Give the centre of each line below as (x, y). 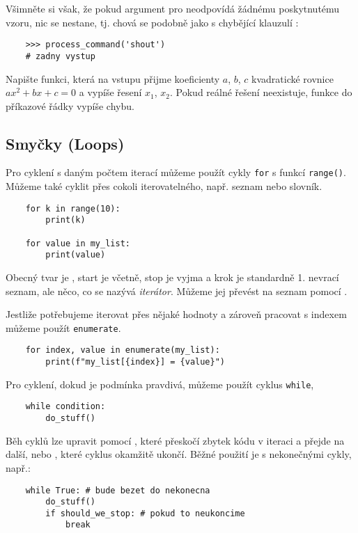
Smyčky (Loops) (65, 143)
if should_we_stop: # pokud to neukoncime (145, 513)
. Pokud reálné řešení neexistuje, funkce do (261, 92)
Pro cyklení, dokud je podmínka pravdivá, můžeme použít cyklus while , (160, 384)
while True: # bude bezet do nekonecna (118, 490)
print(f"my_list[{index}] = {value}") (135, 362)
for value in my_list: (78, 243)
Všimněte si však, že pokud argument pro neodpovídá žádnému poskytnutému (173, 8)
